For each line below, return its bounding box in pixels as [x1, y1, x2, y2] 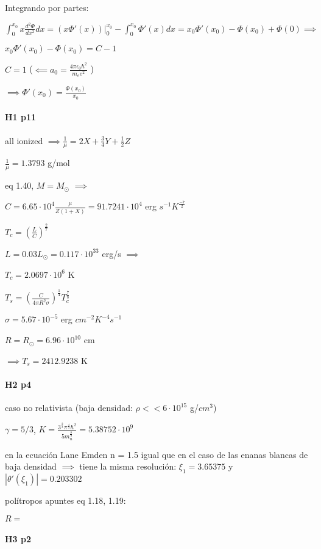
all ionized [5, 134, 43, 147]
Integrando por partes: [5, 1, 89, 13]
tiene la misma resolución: [79, 460, 177, 473]
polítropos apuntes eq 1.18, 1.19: [5, 494, 126, 507]
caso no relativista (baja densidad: [5, 401, 133, 414]
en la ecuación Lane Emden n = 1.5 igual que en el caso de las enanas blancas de [5, 448, 308, 460]
